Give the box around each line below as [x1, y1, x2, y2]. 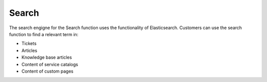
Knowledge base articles [21, 54, 72, 60]
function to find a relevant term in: [9, 31, 79, 37]
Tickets [21, 41, 37, 46]
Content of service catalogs [21, 61, 79, 67]
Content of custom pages [21, 68, 74, 74]
